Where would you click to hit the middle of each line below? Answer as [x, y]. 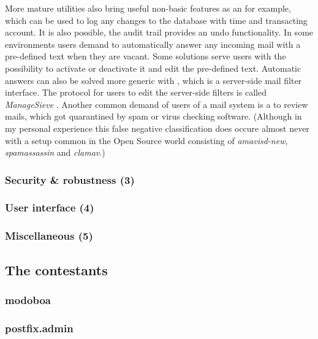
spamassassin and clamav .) [55, 152]
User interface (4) [50, 208]
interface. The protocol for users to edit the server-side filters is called [136, 92]
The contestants [56, 269]
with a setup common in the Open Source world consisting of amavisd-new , [146, 140]
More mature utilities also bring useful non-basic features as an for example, [148, 8]
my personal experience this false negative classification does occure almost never [157, 128]
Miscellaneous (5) [49, 236]
